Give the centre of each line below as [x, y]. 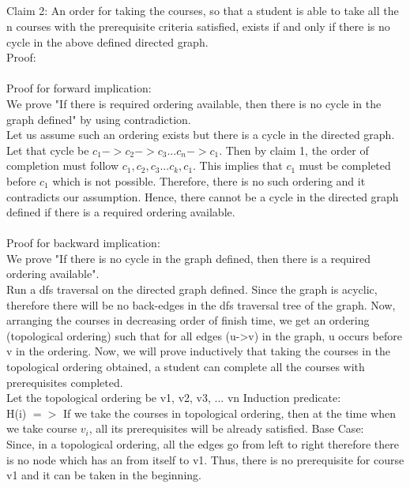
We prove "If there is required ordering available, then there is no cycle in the [194, 103]
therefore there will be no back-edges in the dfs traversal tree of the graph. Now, [201, 304]
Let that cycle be [48, 150]
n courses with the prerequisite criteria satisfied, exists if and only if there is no [198, 26]
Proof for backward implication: [83, 243]
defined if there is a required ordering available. [121, 212]
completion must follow [63, 165]
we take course [42, 428]
